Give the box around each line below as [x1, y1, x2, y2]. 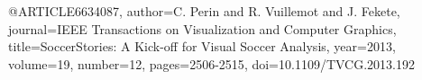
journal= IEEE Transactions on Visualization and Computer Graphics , [8, 19, 397, 38]
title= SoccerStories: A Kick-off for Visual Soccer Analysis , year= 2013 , [8, 37, 396, 56]
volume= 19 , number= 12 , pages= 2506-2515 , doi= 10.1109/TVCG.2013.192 [8, 54, 415, 73]
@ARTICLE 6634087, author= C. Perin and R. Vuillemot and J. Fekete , [8, 2, 400, 20]
